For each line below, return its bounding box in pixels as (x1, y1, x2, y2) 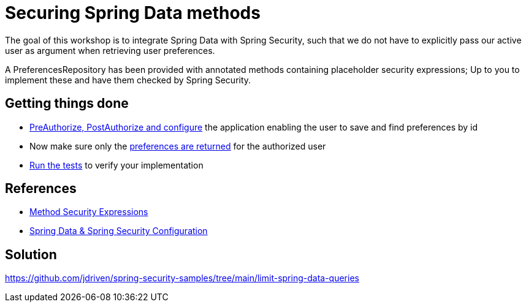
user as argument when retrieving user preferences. (5, 45, 215, 56)
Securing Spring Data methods (5, 2, 261, 23)
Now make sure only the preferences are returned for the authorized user (29, 140, 326, 151)
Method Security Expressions (29, 207, 148, 218)
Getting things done (5, 96, 129, 112)
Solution (5, 246, 57, 262)
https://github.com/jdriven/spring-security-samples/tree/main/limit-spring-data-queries (5, 273, 359, 284)
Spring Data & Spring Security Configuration (29, 226, 208, 237)
